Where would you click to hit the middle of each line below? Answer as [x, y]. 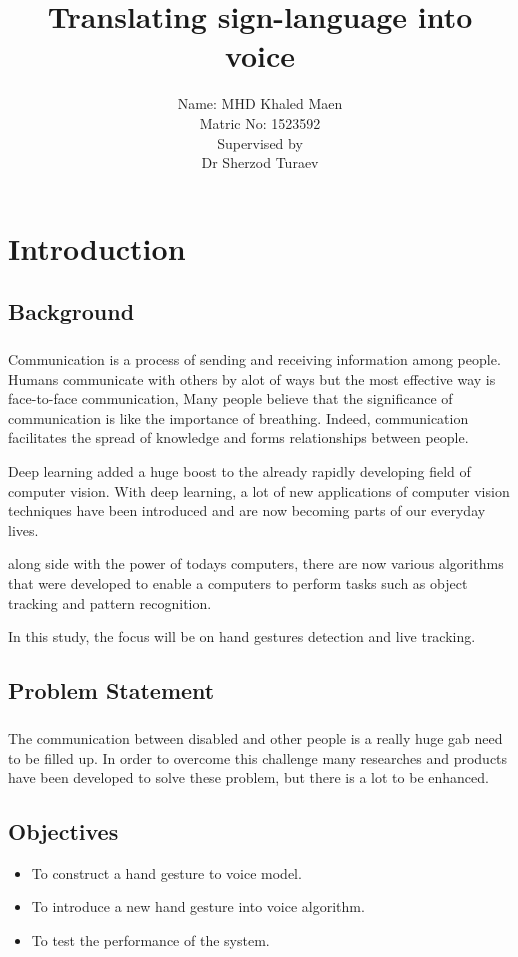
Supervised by [260, 142]
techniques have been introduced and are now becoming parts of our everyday [247, 510]
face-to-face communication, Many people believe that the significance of [230, 398]
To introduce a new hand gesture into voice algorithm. [198, 906]
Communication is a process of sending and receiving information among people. [254, 359]
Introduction [97, 247]
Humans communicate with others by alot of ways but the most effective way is [252, 378]
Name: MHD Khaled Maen [260, 103]
